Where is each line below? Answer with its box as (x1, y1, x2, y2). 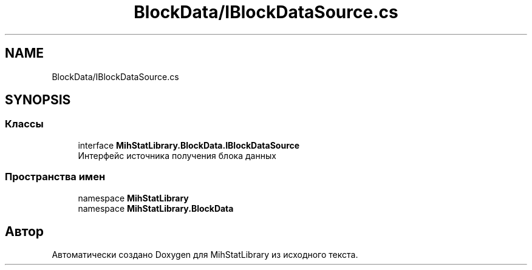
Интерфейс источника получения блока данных (78, 150, 276, 161)
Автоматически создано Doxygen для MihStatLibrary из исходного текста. (52, 249, 358, 260)
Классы (5, 118, 44, 130)
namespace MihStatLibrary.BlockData (78, 203, 234, 214)
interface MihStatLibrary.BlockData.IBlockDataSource (78, 140, 300, 150)
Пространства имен (5, 170, 106, 183)
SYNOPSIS (5, 92, 71, 108)
